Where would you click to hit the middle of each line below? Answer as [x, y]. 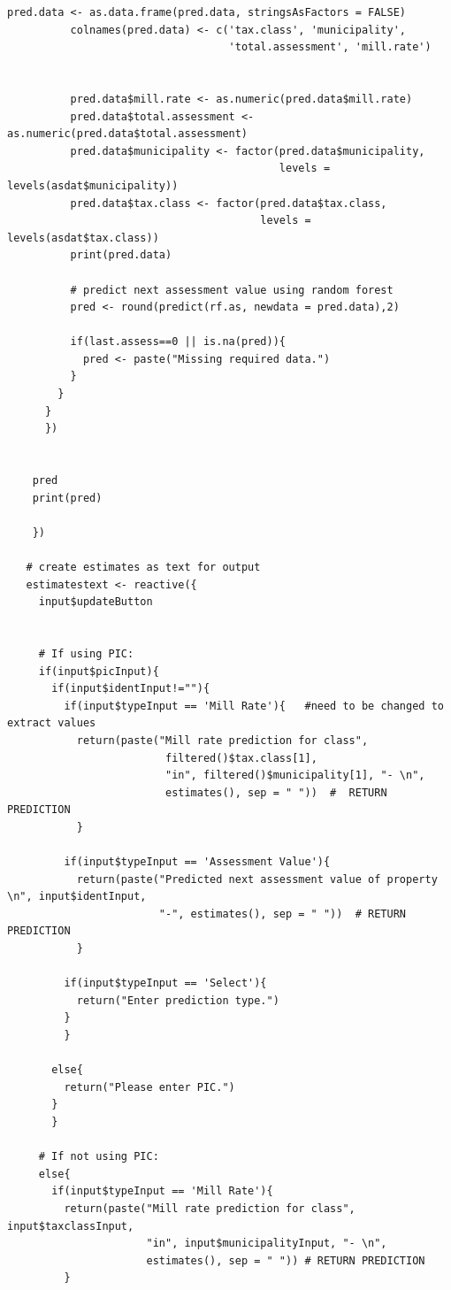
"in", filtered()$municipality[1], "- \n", [295, 776]
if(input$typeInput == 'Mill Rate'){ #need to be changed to [254, 706]
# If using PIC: [86, 653]
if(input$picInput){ [99, 671]
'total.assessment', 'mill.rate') [330, 47]
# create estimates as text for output [143, 567]
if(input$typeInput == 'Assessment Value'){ [197, 862]
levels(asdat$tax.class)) [83, 238]
